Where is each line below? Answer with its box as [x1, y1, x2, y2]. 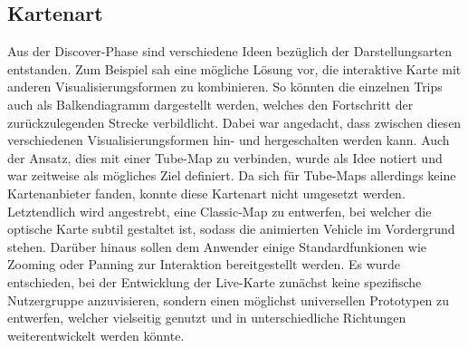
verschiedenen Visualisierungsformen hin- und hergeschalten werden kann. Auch [7, 130, 450, 150]
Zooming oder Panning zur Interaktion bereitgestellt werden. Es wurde [7, 255, 401, 274]
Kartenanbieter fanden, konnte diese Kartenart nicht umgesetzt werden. [7, 183, 406, 202]
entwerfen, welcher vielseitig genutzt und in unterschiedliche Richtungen [7, 308, 406, 327]
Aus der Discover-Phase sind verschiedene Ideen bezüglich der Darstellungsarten [7, 42, 452, 61]
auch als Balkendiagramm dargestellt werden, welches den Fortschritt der [7, 94, 414, 113]
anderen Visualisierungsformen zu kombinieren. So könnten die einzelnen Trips [7, 77, 443, 96]
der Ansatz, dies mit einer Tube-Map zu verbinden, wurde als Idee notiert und [7, 148, 443, 167]
